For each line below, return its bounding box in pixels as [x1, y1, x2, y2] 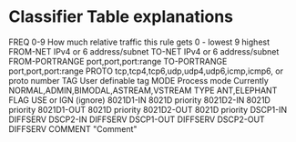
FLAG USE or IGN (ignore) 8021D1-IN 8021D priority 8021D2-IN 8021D [8, 94, 270, 106]
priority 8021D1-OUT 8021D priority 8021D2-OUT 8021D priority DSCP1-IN [8, 104, 288, 115]
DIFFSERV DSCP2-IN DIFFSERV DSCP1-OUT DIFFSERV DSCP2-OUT [8, 114, 265, 125]
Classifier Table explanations [8, 6, 234, 27]
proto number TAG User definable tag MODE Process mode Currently [8, 75, 270, 86]
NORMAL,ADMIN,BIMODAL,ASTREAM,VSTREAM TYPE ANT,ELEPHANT [8, 85, 278, 96]
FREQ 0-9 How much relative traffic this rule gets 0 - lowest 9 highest [8, 36, 270, 47]
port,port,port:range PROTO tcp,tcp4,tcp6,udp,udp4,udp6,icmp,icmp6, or [8, 66, 284, 76]
